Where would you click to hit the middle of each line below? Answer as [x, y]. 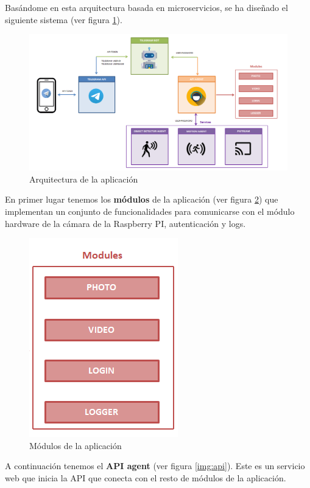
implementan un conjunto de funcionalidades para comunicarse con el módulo [150, 211]
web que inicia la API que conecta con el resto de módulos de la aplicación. [146, 477]
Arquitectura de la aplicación [84, 179]
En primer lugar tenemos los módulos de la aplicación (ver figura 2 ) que [142, 199]
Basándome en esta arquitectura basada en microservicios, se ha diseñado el [146, 7]
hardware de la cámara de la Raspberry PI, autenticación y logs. [125, 223]
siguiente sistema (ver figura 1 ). [64, 19]
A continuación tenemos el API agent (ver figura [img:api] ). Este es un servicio [155, 466]
